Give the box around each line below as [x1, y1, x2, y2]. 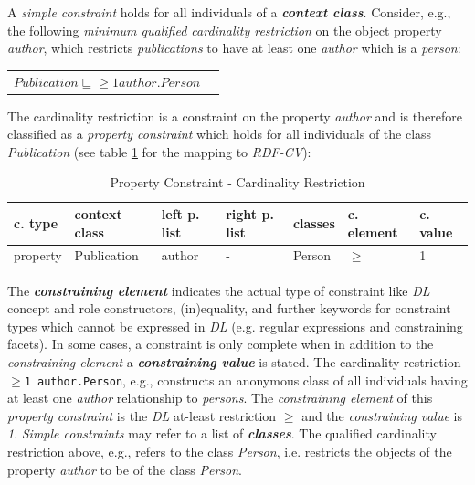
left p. [161, 205, 200, 223]
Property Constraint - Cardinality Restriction [110, 173, 365, 192]
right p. [226, 205, 274, 223]
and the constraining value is [301, 406, 462, 425]
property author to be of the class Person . [7, 459, 242, 479]
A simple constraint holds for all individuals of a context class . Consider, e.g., [7, 3, 451, 21]
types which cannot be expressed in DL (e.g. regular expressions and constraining [7, 316, 463, 335]
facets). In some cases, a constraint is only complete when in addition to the [7, 334, 434, 353]
